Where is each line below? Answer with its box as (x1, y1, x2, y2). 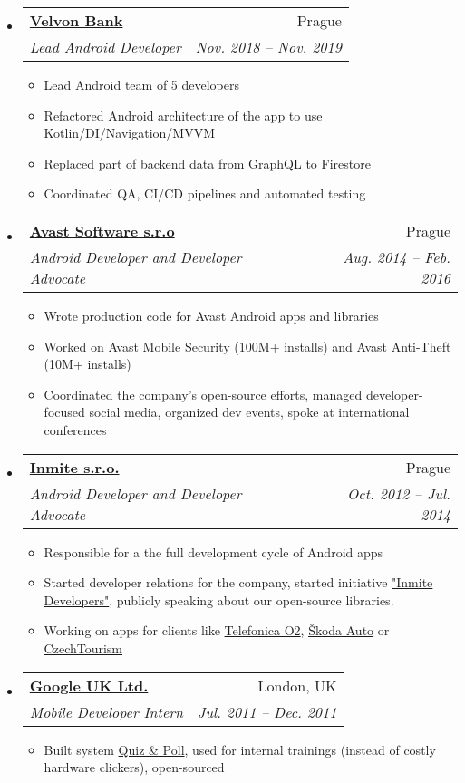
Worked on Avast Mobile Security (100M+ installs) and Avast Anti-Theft (44, 336, 451, 355)
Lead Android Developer (29, 36, 181, 57)
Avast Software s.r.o (29, 219, 175, 241)
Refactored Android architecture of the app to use (44, 105, 323, 124)
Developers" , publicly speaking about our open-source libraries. (44, 590, 394, 609)
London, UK (257, 674, 337, 696)
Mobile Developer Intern (29, 701, 183, 722)
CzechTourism (44, 638, 123, 657)
